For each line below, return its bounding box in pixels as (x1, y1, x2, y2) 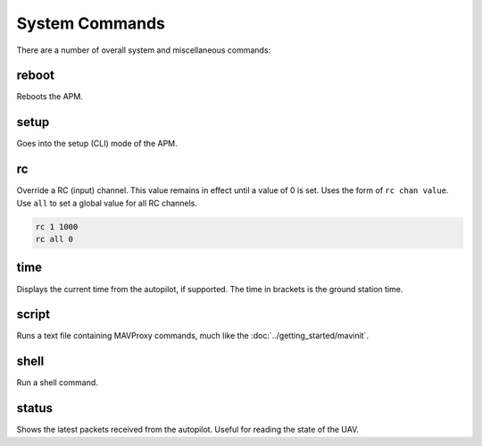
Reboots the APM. (16, 91, 84, 102)
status (16, 400, 54, 416)
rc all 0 (35, 234, 74, 245)
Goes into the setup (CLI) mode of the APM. (16, 139, 178, 149)
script (16, 307, 51, 322)
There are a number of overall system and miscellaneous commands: (16, 45, 271, 55)
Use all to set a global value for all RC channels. (16, 198, 198, 208)
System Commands (16, 13, 165, 33)
